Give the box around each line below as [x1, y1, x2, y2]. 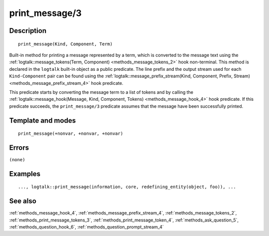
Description [9, 26, 47, 35]
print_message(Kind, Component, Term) [18, 41, 113, 47]
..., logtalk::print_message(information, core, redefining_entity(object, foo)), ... [18, 184, 236, 190]
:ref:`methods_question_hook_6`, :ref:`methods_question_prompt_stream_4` [9, 224, 164, 230]
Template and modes [9, 116, 76, 125]
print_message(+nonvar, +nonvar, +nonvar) [18, 131, 124, 137]
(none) [9, 157, 25, 162]
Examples [9, 170, 41, 178]
